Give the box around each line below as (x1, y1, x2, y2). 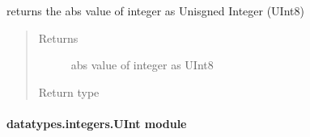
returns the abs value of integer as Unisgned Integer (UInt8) (6, 2, 304, 19)
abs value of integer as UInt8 (70, 56, 214, 73)
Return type (38, 83, 100, 100)
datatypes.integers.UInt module (6, 114, 187, 131)
